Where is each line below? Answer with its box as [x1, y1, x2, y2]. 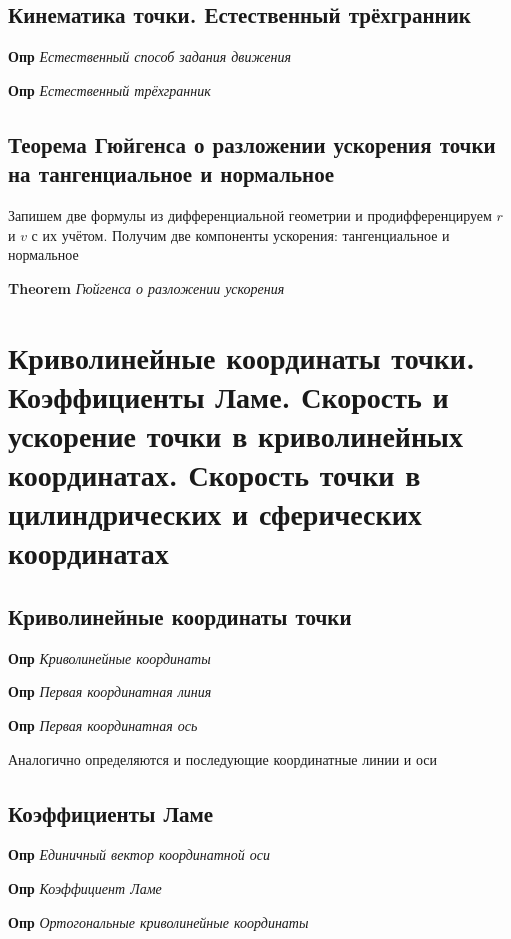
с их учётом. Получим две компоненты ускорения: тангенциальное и [31, 224, 450, 245]
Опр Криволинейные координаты [8, 647, 211, 668]
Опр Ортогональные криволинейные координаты [8, 911, 309, 932]
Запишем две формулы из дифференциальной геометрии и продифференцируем [8, 204, 492, 225]
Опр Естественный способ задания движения [8, 46, 291, 67]
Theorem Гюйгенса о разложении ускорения [8, 277, 285, 298]
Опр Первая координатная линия [8, 681, 212, 702]
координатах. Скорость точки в [8, 454, 421, 495]
